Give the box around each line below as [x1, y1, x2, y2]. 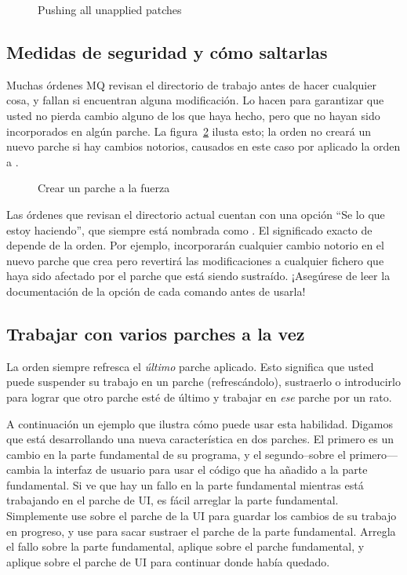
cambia [6, 461, 41, 478]
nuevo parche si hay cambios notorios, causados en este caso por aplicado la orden [6, 138, 401, 155]
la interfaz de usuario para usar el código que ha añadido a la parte [43, 461, 368, 478]
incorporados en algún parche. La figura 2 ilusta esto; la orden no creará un [6, 122, 372, 139]
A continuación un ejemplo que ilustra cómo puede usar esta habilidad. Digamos [6, 415, 393, 431]
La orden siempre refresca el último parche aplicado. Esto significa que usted [6, 358, 374, 374]
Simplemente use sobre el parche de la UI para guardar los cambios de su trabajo [6, 508, 397, 524]
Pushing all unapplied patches [38, 2, 182, 17]
